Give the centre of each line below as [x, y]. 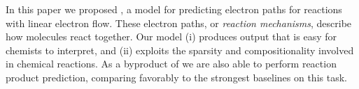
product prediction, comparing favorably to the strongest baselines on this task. [176, 77]
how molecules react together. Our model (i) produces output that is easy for [171, 37]
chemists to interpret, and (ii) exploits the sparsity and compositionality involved [180, 50]
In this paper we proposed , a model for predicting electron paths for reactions [174, 9]
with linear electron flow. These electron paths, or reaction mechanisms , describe [179, 23]
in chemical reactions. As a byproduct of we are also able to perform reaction [171, 64]
